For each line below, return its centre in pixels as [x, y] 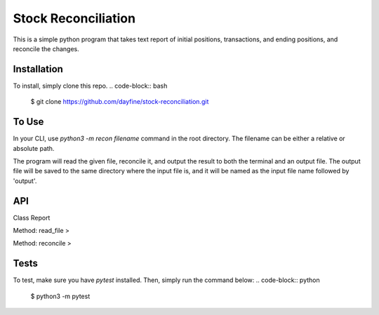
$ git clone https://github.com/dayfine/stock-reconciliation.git [120, 102]
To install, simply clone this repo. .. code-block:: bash [90, 86]
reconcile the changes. [46, 48]
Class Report [32, 217]
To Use [28, 122]
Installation [38, 69]
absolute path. [34, 148]
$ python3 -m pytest [60, 296]
